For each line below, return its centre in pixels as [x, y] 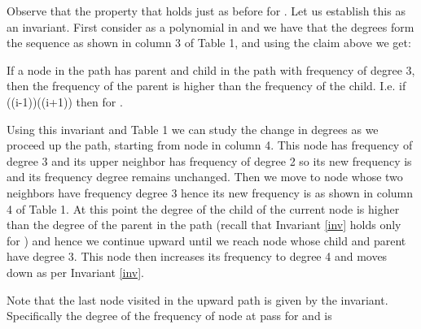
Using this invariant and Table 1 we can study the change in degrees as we [193, 129]
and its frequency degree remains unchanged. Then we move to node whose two [205, 177]
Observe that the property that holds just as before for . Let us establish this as [206, 11]
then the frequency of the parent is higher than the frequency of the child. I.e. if [206, 86]
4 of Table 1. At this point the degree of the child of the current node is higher [203, 208]
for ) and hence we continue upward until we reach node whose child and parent [206, 240]
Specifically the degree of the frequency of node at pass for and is [169, 316]
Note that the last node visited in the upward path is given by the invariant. [197, 299]
